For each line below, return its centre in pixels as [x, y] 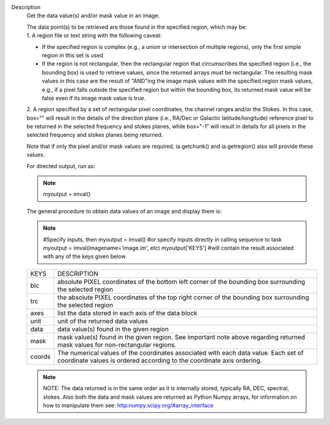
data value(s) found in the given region [113, 329]
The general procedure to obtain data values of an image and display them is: [124, 211]
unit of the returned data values [103, 321]
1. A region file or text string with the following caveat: [94, 35]
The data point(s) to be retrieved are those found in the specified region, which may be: [137, 27]
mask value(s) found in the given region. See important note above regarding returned [181, 337]
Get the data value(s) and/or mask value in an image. [93, 16]
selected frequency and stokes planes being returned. [95, 135]
